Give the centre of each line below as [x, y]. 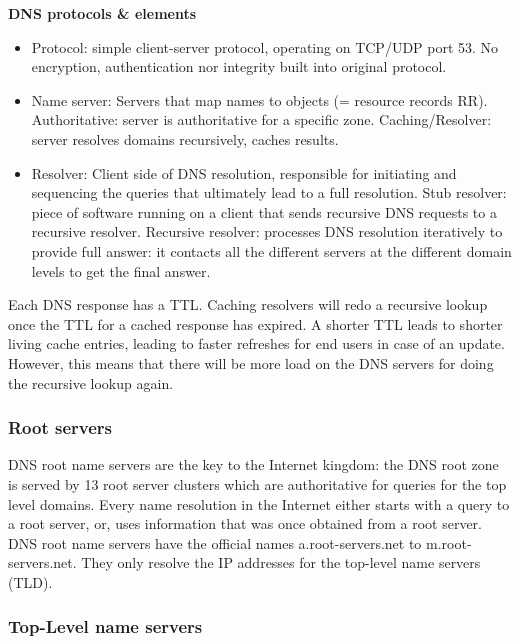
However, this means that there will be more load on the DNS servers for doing [251, 362]
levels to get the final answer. [121, 270]
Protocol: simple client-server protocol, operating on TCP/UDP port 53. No [265, 46]
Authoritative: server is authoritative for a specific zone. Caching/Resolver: [261, 119]
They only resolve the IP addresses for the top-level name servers [281, 562]
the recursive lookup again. [91, 382]
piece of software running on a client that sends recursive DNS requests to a [264, 211]
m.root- [449, 542]
